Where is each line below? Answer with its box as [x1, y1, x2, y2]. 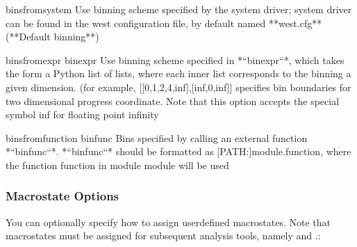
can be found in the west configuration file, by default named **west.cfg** [6, 15, 322, 30]
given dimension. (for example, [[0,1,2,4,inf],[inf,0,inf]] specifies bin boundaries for [6, 79, 351, 94]
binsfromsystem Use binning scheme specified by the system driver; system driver [6, 2, 352, 16]
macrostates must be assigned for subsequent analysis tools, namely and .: [6, 228, 321, 243]
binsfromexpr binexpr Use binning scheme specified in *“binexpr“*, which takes [6, 52, 344, 67]
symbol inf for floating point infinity [6, 107, 159, 122]
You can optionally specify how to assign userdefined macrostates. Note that [6, 214, 331, 229]
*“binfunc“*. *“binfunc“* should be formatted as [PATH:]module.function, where [6, 144, 351, 159]
